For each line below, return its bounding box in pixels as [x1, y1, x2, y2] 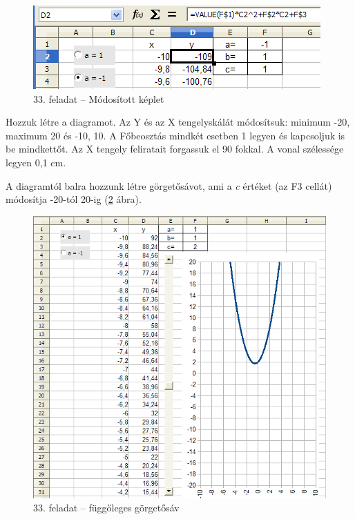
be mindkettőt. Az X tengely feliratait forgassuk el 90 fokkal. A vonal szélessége [6, 141, 344, 156]
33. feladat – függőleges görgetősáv [33, 500, 180, 515]
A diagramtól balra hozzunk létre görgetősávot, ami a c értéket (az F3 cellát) [6, 178, 332, 193]
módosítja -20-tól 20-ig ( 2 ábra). [6, 192, 142, 206]
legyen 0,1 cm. [6, 155, 66, 169]
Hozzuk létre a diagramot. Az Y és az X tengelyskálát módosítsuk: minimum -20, [6, 115, 350, 129]
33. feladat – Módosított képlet [33, 91, 164, 106]
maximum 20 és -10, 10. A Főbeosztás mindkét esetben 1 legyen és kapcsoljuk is [6, 128, 345, 142]
